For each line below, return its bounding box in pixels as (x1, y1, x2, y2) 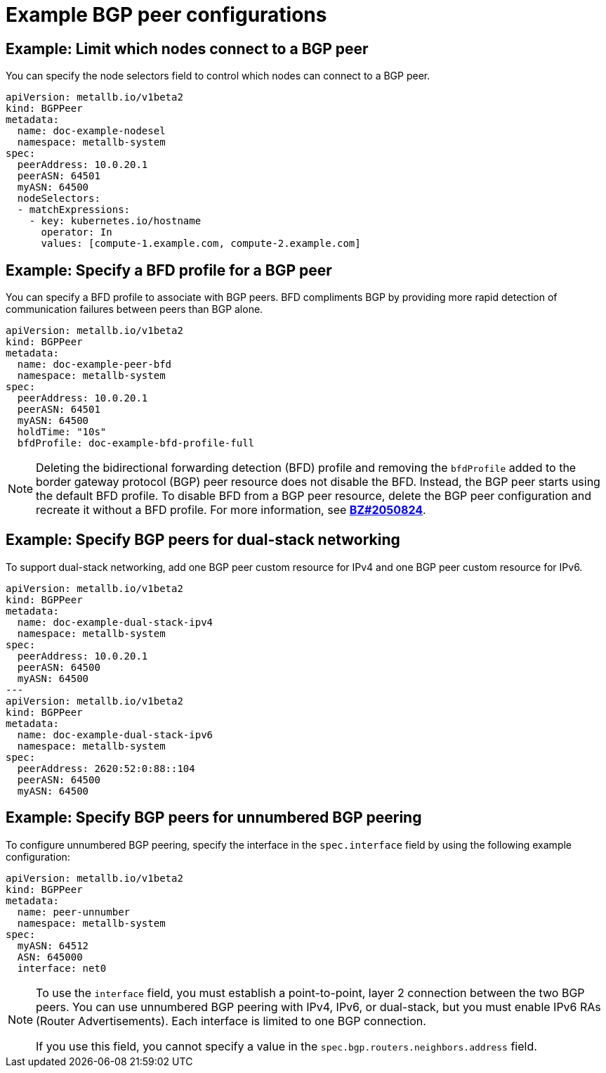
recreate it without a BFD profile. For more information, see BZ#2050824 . (36, 503, 426, 518)
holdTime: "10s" (17, 426, 107, 438)
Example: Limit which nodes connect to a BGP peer (6, 39, 369, 58)
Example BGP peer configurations (6, 3, 327, 27)
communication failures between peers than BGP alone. (6, 303, 263, 316)
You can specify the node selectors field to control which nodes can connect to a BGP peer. (6, 70, 430, 82)
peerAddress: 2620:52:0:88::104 (17, 762, 195, 774)
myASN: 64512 (17, 939, 89, 951)
